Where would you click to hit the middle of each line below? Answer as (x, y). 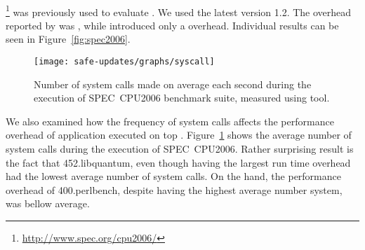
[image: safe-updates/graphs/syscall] (124, 62)
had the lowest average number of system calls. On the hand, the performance (173, 176)
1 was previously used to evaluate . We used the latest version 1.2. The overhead (179, 11)
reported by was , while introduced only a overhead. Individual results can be (172, 25)
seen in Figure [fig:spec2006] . (68, 39)
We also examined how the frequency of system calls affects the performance (170, 121)
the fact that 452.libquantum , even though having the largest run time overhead (178, 162)
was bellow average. (48, 203)
